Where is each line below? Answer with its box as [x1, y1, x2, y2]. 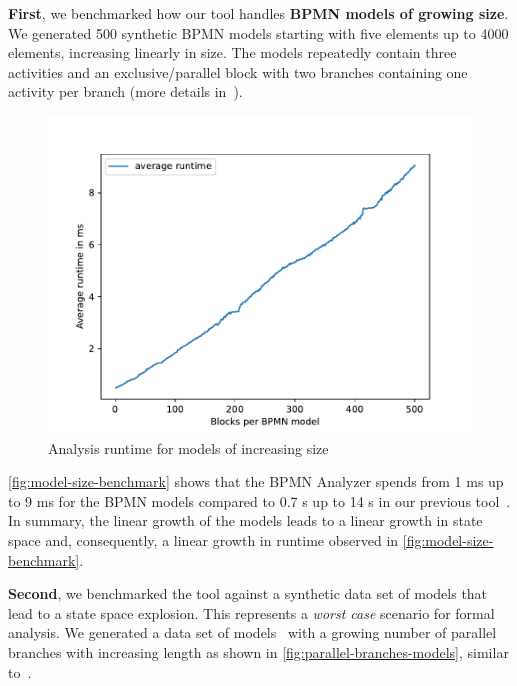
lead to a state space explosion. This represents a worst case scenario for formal [8, 602, 495, 623]
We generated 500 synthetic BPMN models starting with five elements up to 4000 [8, 22, 509, 43]
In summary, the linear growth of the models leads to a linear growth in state [8, 510, 483, 531]
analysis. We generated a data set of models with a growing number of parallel [8, 622, 497, 643]
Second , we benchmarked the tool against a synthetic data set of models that [8, 583, 488, 604]
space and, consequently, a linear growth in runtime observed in [8, 529, 399, 550]
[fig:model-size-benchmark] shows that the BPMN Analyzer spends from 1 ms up [8, 471, 504, 492]
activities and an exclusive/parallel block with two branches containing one [8, 61, 468, 82]
